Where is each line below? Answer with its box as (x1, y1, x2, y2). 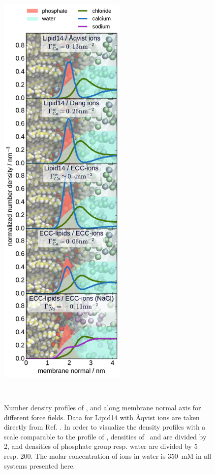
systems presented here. (4, 460, 75, 471)
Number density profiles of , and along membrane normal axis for (4, 402, 201, 413)
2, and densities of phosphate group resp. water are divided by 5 (4, 441, 198, 451)
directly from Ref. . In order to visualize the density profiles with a (4, 422, 206, 432)
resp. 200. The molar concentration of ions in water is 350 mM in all (4, 451, 212, 461)
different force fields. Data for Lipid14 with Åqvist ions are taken (4, 412, 200, 422)
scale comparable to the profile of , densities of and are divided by (4, 431, 207, 441)
